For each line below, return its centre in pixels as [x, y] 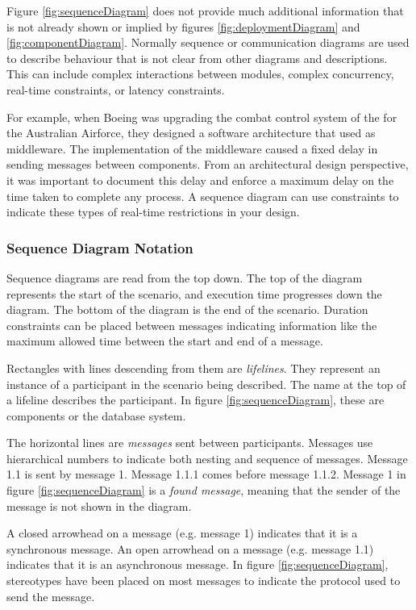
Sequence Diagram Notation [100, 247]
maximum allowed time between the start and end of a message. [165, 341]
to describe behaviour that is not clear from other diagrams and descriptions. [197, 58]
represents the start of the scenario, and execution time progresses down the [194, 293]
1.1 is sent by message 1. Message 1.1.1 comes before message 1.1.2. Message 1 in [206, 474]
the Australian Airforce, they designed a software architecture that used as [191, 133]
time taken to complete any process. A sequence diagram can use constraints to [203, 196]
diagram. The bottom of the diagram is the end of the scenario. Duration [187, 309]
